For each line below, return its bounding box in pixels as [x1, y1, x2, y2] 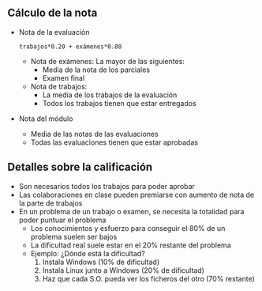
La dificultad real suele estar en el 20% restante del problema [30, 240, 231, 250]
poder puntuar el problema [18, 215, 107, 225]
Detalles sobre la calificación [7, 161, 153, 174]
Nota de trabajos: [30, 81, 88, 91]
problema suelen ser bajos [30, 232, 118, 241]
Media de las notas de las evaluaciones [30, 129, 159, 138]
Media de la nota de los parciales [42, 65, 151, 74]
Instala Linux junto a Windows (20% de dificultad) [42, 265, 204, 275]
